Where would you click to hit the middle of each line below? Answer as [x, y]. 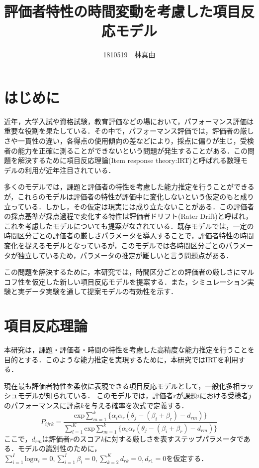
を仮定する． [187, 458]
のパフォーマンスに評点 [42, 405]
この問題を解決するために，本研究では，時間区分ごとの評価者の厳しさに [122, 272]
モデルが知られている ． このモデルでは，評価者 [95, 395]
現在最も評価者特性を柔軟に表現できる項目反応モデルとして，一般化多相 [122, 386]
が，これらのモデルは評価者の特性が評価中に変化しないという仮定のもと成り [129, 196]
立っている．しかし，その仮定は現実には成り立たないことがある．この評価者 [129, 206]
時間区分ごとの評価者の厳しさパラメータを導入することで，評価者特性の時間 [129, 235]
